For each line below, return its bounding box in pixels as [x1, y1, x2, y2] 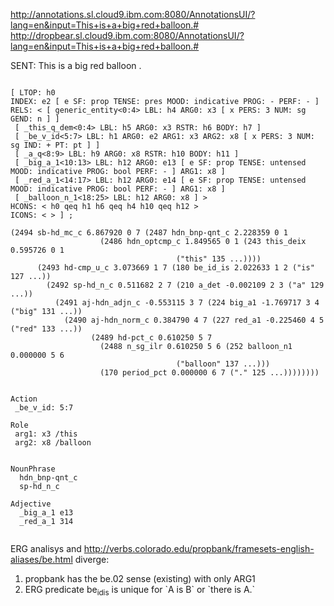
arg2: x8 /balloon [14, 438, 92, 448]
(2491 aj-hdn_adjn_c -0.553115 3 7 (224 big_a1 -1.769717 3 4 [54, 298, 320, 308]
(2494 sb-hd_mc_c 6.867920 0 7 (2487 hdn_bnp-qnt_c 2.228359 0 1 [10, 228, 288, 238]
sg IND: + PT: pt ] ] [10, 140, 101, 150]
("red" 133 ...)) [10, 324, 83, 334]
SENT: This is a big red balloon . [10, 60, 142, 71]
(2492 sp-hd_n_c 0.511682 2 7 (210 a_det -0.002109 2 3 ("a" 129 [46, 280, 325, 290]
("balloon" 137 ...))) [175, 359, 271, 369]
